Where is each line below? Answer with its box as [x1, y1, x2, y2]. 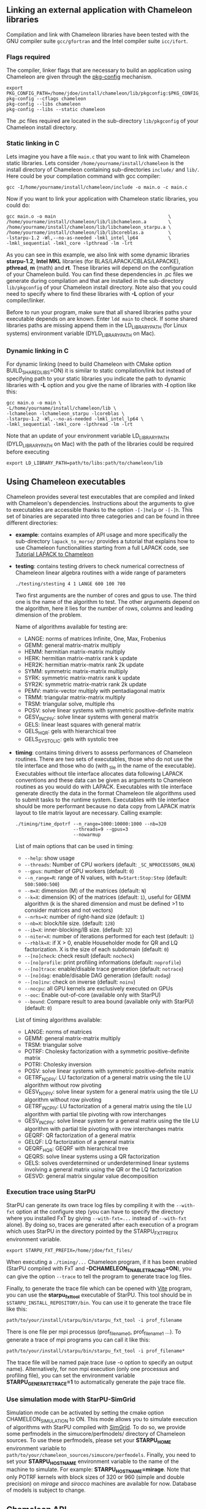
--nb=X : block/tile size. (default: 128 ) [24, 919, 115, 927]
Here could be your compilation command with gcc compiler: [6, 172, 161, 180]
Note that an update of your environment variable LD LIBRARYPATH [6, 432, 170, 441]
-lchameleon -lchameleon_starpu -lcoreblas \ [6, 411, 124, 417]
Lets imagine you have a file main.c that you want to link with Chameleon [6, 153, 190, 160]
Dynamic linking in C [6, 346, 69, 355]
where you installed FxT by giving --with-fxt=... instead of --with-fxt [6, 1214, 187, 1222]
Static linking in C [6, 139, 60, 148]
